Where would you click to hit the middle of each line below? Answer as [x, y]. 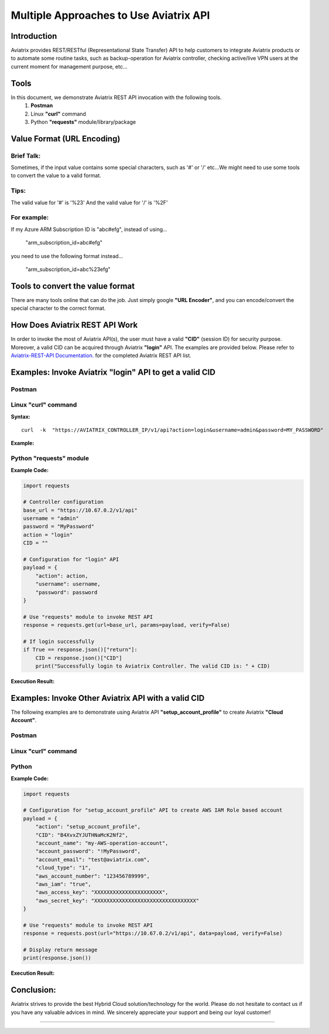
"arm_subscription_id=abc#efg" [64, 243]
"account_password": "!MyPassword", [88, 851]
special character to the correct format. [58, 308]
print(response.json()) [57, 958]
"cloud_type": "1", [64, 868]
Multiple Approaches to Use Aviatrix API [110, 15]
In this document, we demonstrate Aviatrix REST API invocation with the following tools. [116, 97]
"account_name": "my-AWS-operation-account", [102, 843]
